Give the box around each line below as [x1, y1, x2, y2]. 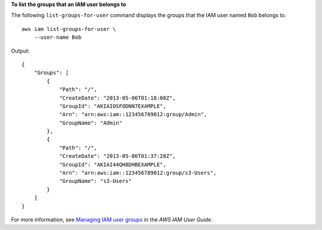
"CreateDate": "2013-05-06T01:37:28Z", [59, 153, 176, 160]
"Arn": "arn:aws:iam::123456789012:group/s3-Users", [59, 170, 217, 176]
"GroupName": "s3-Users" [59, 178, 132, 185]
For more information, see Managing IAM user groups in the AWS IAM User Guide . [11, 216, 213, 223]
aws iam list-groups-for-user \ [21, 26, 116, 32]
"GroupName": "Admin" [59, 119, 122, 126]
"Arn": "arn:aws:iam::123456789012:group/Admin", [59, 111, 208, 118]
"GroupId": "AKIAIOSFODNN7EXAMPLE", [59, 102, 166, 110]
